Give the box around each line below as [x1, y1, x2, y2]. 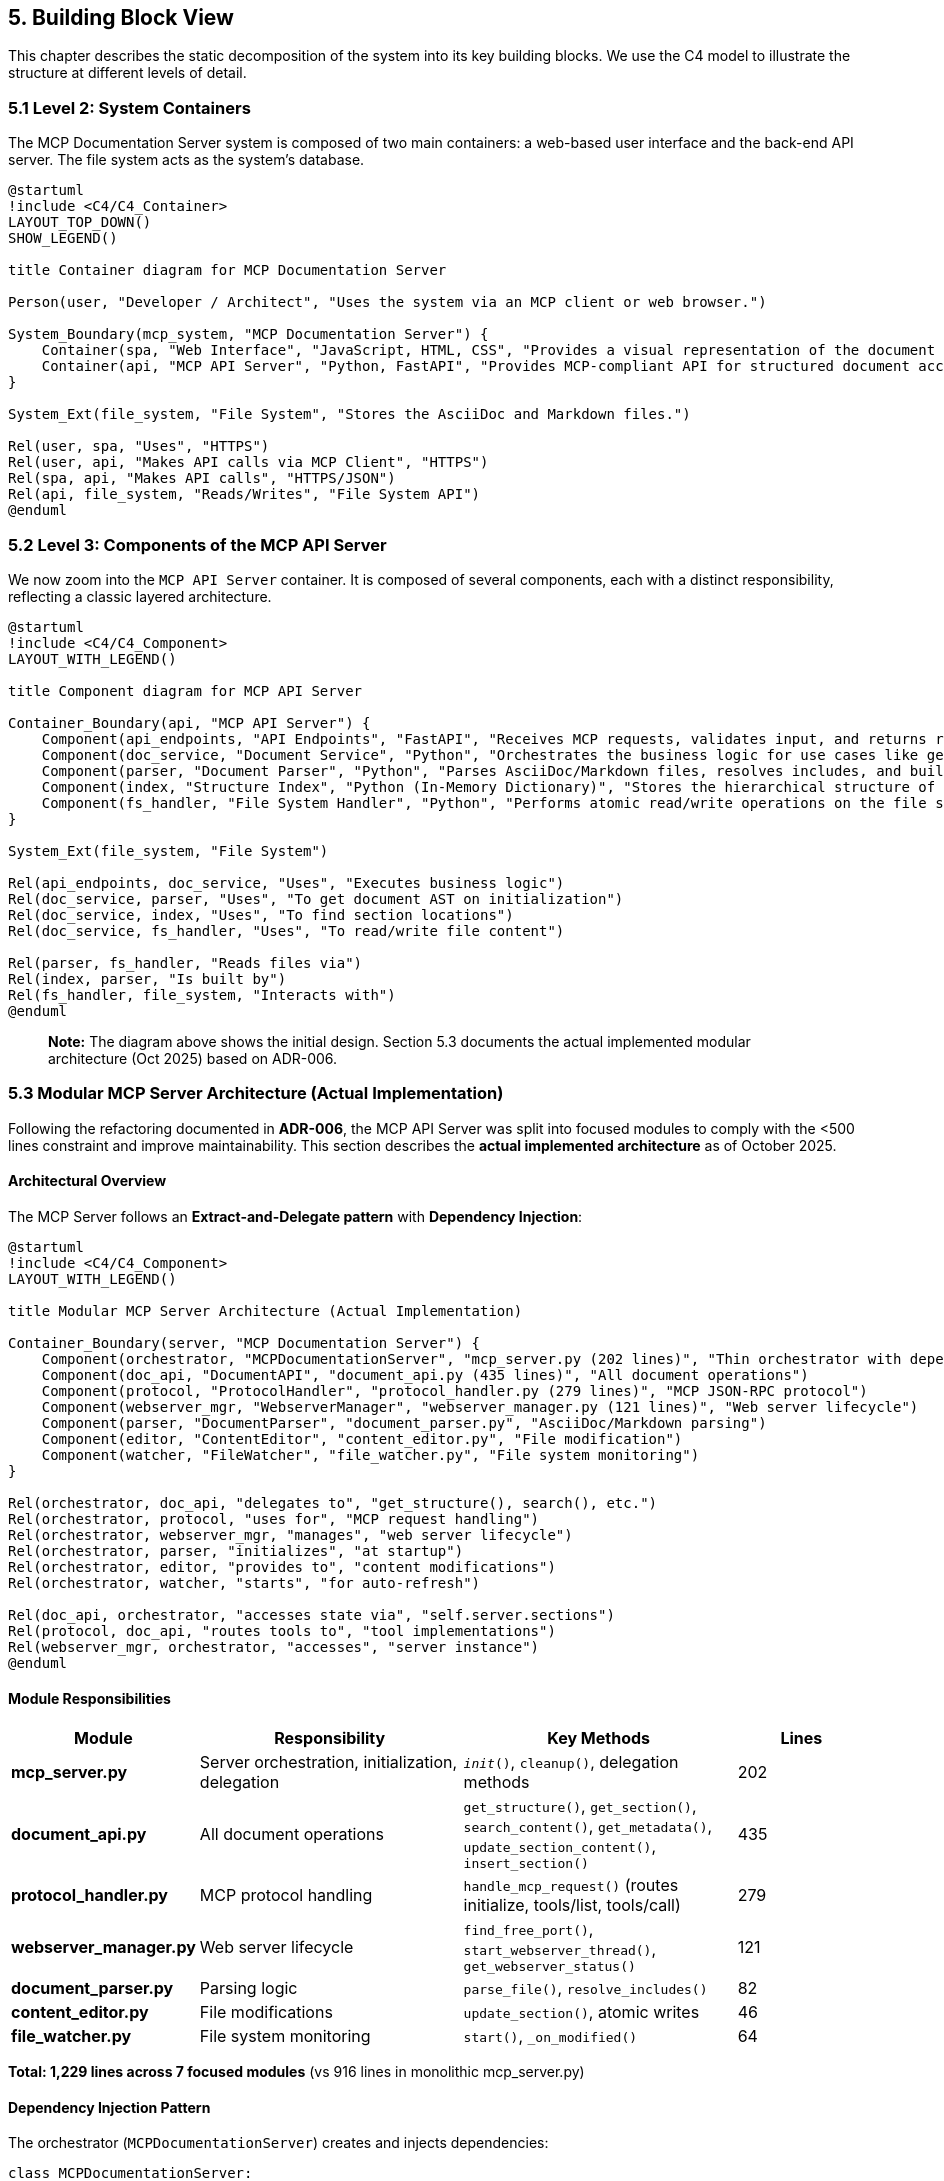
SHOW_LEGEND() [8, 230, 118, 247]
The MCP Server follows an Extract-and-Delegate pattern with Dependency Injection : [8, 1207, 583, 1225]
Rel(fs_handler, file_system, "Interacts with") [8, 986, 396, 1003]
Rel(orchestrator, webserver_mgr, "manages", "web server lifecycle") [8, 1526, 573, 1543]
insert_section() [463, 1856, 589, 1872]
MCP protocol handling [199, 1885, 373, 1906]
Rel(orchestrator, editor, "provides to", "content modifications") [8, 1558, 556, 1575]
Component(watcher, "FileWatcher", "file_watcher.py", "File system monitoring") [41, 1446, 700, 1463]
